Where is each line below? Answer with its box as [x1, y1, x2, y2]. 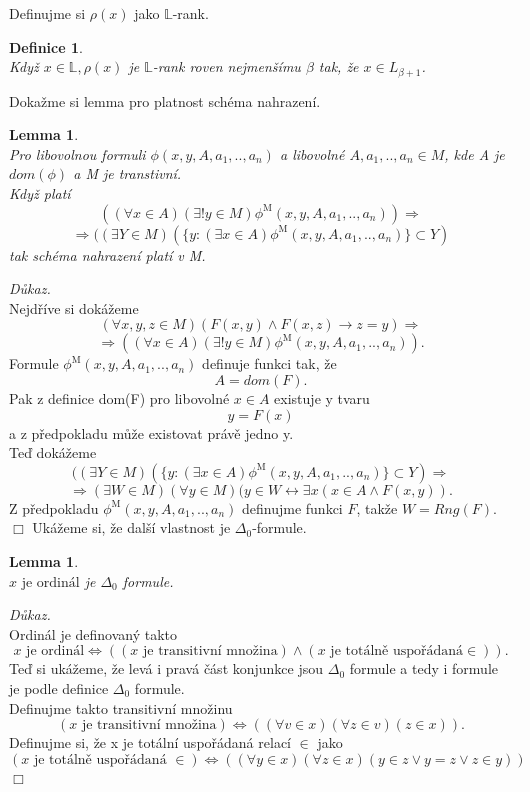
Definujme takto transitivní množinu [9, 697, 233, 718]
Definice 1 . [9, 36, 83, 57]
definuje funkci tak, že [202, 353, 337, 374]
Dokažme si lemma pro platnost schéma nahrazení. [9, 90, 321, 111]
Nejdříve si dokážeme [9, 297, 139, 318]
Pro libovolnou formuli [9, 143, 146, 164]
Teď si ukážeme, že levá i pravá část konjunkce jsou [9, 658, 324, 679]
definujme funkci [241, 497, 343, 518]
